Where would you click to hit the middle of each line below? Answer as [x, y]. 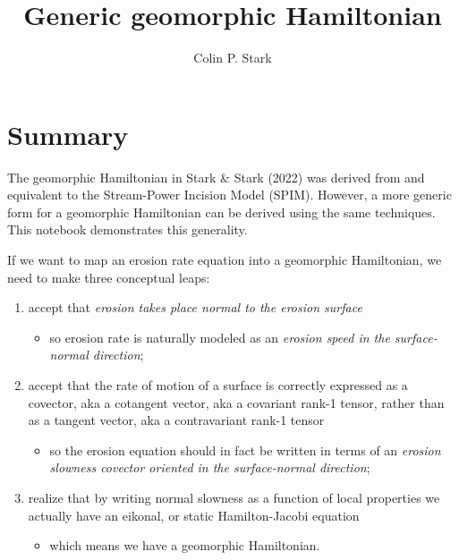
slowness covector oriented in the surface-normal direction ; [210, 467]
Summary [68, 134]
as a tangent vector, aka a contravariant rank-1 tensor [176, 420]
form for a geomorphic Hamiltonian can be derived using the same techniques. [221, 212]
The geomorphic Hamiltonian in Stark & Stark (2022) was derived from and [216, 177]
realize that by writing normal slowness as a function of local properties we [234, 497]
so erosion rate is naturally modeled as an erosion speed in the [220, 337]
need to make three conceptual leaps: [109, 277]
